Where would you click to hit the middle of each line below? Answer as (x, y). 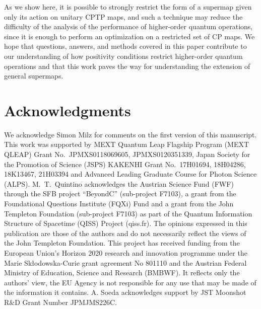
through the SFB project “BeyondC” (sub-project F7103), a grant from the (120, 194)
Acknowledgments (68, 110)
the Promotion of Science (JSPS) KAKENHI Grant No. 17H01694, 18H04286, (125, 164)
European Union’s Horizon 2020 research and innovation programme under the (126, 253)
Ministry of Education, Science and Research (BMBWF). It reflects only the (122, 273)
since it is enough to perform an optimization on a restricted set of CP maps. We (129, 36)
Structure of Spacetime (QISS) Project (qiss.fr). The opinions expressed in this (126, 223)
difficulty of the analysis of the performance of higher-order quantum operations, (128, 26)
